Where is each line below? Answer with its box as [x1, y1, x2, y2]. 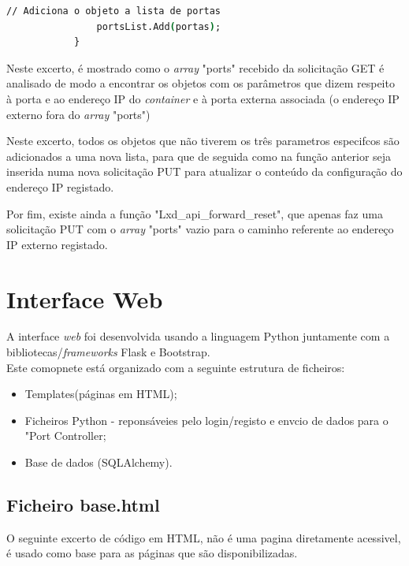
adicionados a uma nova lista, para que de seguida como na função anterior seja [6, 147, 392, 164]
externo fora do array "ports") [6, 106, 151, 122]
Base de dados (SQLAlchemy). [24, 454, 173, 470]
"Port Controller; [24, 427, 106, 444]
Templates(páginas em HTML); [24, 385, 177, 402]
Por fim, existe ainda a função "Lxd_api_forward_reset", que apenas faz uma [6, 205, 383, 222]
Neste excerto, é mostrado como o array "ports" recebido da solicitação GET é [6, 59, 385, 76]
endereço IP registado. [6, 178, 114, 195]
